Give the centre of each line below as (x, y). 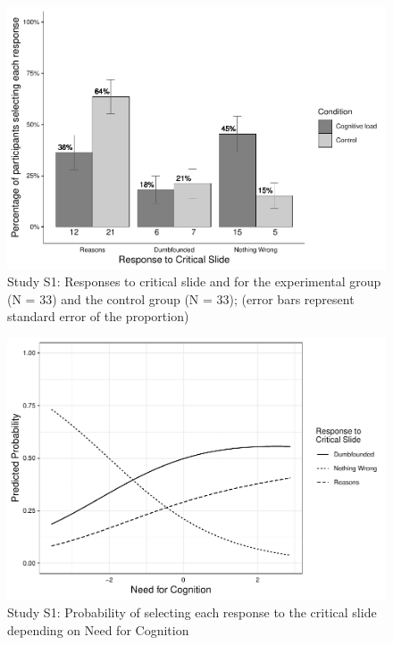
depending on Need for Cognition (98, 629)
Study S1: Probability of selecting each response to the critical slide (192, 612)
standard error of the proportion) (98, 316)
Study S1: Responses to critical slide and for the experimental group (194, 281)
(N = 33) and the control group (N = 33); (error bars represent (181, 298)
